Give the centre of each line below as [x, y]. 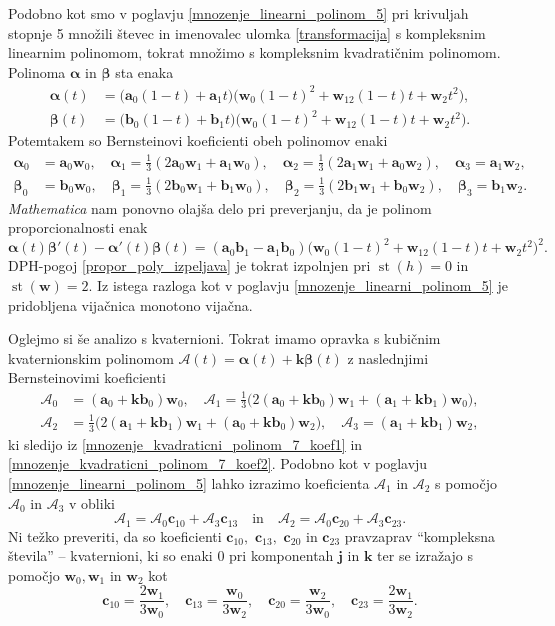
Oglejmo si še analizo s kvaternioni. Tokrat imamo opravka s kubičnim [224, 338]
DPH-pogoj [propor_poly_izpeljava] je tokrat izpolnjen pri [189, 265]
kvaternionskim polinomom [91, 357]
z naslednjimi [388, 357]
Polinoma [37, 71]
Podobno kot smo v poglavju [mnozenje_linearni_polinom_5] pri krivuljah [238, 13]
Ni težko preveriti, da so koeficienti [115, 535]
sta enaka [144, 71]
